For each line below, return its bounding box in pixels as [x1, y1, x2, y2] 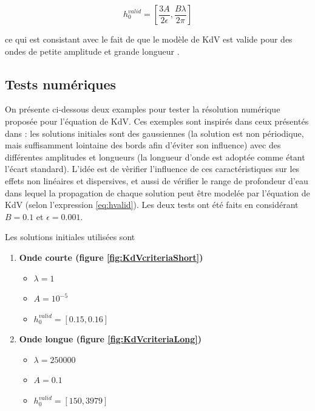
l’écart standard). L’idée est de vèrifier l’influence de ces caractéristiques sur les [5, 162, 300, 175]
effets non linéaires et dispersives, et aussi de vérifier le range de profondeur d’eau [5, 174, 308, 187]
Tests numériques [5, 74, 117, 93]
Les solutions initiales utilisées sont [5, 230, 135, 243]
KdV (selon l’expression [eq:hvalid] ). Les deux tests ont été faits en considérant [5, 198, 299, 211]
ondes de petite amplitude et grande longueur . [5, 44, 180, 57]
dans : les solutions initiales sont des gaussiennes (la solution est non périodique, [5, 126, 304, 139]
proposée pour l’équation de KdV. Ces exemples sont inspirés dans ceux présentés [5, 114, 309, 127]
